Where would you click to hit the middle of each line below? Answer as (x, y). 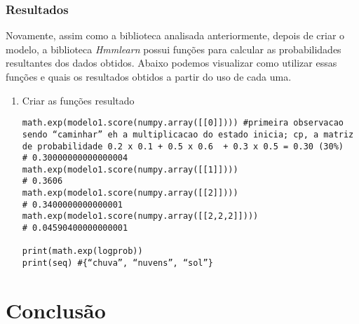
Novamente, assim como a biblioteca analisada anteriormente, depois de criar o (175, 35)
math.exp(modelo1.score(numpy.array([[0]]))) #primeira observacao (183, 123)
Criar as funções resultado (78, 100)
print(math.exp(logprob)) (82, 251)
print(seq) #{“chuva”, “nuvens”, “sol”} (117, 263)
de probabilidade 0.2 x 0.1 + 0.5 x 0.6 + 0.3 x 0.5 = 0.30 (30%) (183, 146)
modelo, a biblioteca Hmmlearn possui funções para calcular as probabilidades (174, 49)
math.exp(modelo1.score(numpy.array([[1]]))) (130, 169)
